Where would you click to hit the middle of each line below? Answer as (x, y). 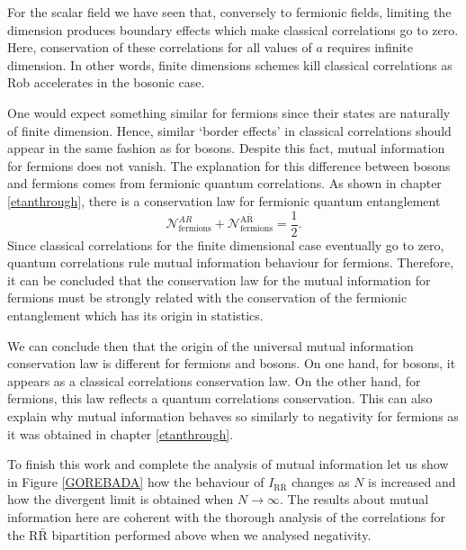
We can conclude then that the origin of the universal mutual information (211, 345)
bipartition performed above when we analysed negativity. (211, 534)
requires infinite (370, 47)
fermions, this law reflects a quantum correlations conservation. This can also (220, 398)
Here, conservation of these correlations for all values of (160, 47)
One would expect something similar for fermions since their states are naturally (229, 112)
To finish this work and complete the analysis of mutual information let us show (228, 464)
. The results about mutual (354, 499)
